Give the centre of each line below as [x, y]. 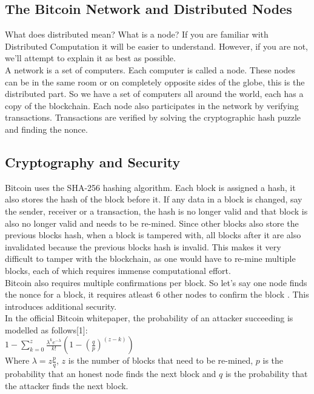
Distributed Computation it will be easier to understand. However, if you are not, [156, 46]
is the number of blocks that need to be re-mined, [161, 360]
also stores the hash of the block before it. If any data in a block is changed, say [154, 199]
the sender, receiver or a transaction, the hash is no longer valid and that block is [156, 211]
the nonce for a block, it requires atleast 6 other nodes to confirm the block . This [157, 294]
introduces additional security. [61, 306]
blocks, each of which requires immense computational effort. [118, 270]
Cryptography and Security [93, 162]
